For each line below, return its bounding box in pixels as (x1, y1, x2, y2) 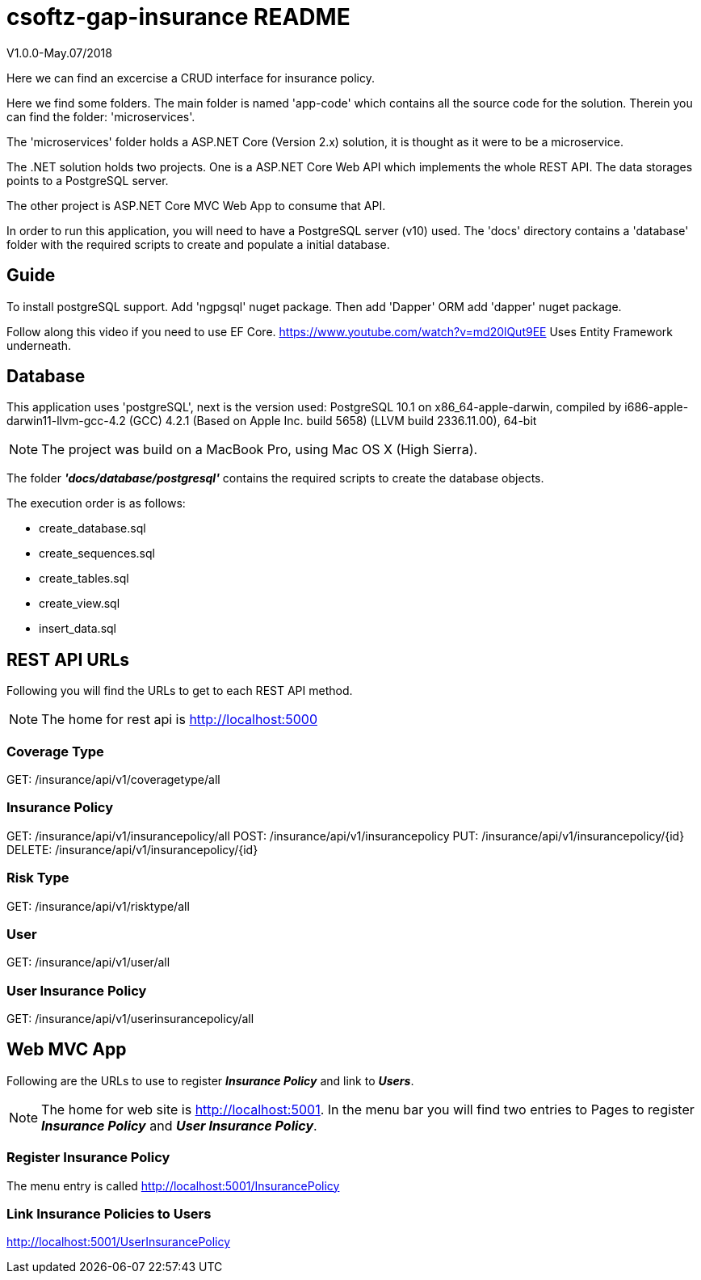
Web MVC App (6, 1039, 127, 1060)
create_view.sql (39, 596, 120, 611)
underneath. (6, 338, 72, 352)
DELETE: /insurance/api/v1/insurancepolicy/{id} (6, 842, 258, 857)
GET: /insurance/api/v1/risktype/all (6, 899, 190, 913)
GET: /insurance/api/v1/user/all (6, 955, 170, 970)
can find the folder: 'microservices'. (6, 109, 195, 124)
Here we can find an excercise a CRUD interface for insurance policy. (6, 70, 376, 85)
